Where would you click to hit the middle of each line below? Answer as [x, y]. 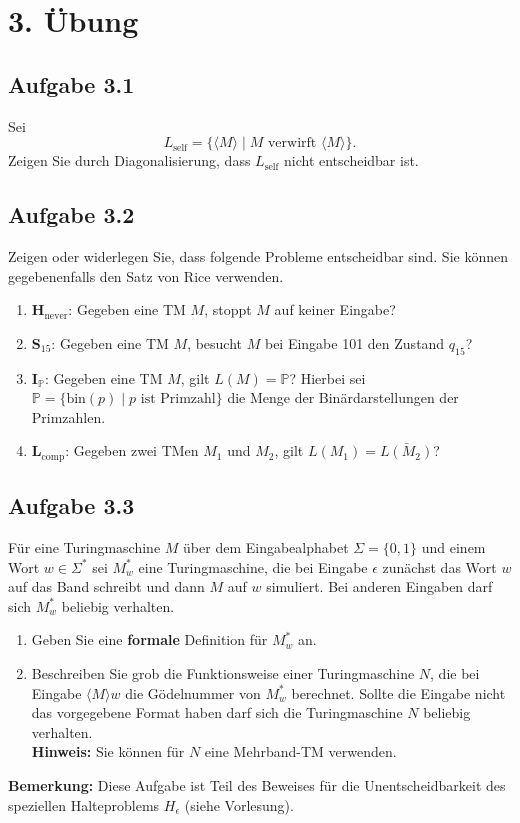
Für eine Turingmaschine [84, 546]
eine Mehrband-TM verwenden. [300, 751]
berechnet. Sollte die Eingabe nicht [398, 692]
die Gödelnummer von [193, 692]
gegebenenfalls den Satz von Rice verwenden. [146, 275]
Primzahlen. [68, 416]
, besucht [215, 342]
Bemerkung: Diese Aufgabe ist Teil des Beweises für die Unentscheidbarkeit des [257, 784]
